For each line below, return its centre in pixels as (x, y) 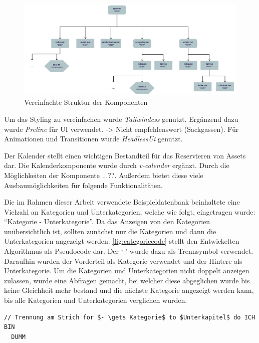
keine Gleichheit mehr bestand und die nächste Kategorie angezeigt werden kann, (129, 290)
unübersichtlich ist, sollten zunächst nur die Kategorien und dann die (110, 231)
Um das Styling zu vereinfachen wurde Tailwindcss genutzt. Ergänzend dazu (121, 119)
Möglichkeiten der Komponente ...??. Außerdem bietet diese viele (104, 175)
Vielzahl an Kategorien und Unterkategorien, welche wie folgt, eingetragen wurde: (130, 211)
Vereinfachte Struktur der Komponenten (86, 102)
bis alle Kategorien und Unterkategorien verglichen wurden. (96, 300)
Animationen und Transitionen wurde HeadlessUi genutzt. (93, 139)
